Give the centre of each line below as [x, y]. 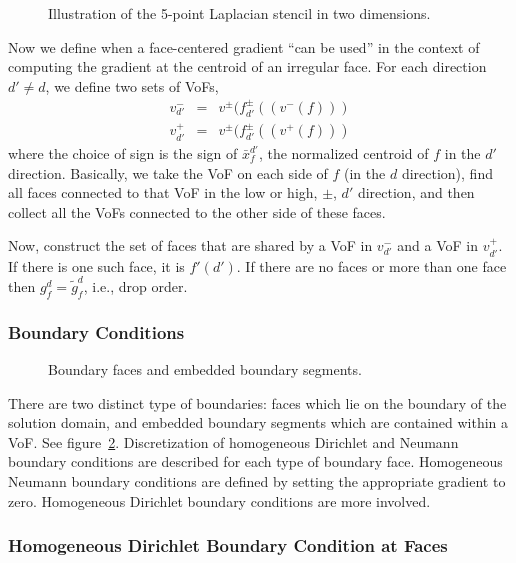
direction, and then [416, 192]
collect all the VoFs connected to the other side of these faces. [197, 211]
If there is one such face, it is [96, 265]
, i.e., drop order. [135, 286]
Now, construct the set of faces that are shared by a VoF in [190, 245]
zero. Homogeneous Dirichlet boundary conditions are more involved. [219, 500]
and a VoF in [437, 245]
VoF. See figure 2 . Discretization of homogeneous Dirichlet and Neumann [233, 441]
